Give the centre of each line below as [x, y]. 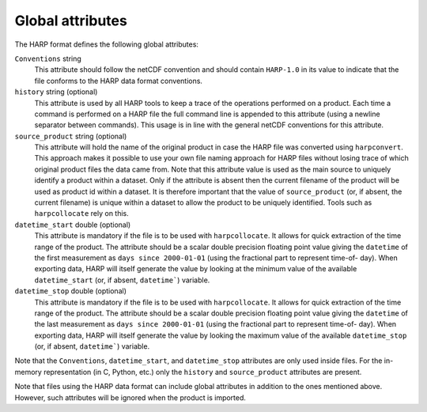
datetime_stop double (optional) [70, 291]
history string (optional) [56, 92]
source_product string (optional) [71, 136]
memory [28, 372]
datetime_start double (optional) [73, 225]
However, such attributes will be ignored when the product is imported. [130, 397]
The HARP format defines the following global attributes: [107, 44]
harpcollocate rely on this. [82, 214]
